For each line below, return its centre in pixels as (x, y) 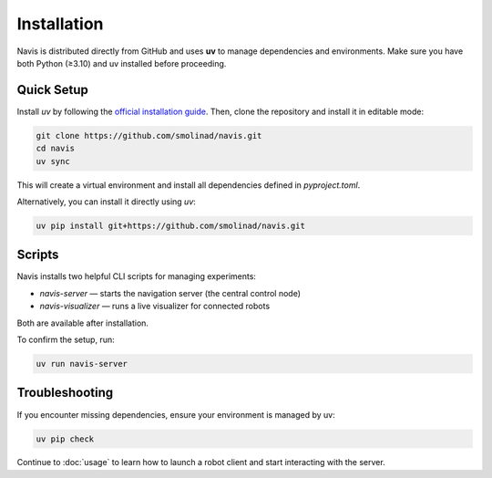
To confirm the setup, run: (66, 340)
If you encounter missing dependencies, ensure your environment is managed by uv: (176, 414)
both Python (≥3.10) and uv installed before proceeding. (122, 63)
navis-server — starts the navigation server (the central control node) (170, 293)
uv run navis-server (82, 364)
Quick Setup (52, 90)
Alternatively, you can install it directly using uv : (106, 202)
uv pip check (65, 439)
